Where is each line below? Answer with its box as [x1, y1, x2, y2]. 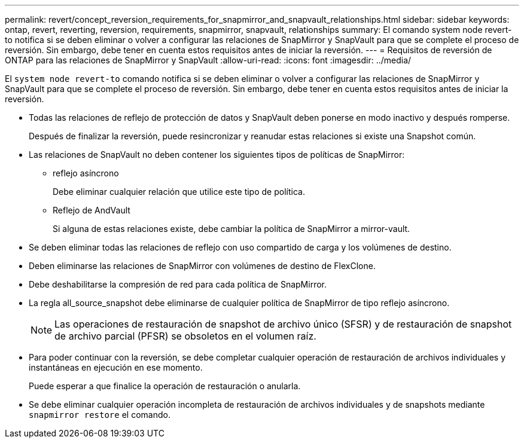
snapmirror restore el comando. [29, 410, 170, 420]
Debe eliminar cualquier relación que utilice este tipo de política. [53, 187, 305, 197]
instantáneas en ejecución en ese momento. [29, 362, 203, 372]
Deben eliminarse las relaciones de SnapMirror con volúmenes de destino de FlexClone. [29, 261, 376, 271]
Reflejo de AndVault [53, 205, 130, 215]
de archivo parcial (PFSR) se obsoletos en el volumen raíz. [54, 330, 316, 342]
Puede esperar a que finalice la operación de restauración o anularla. [29, 381, 301, 391]
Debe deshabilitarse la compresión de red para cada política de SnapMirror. [29, 279, 327, 289]
